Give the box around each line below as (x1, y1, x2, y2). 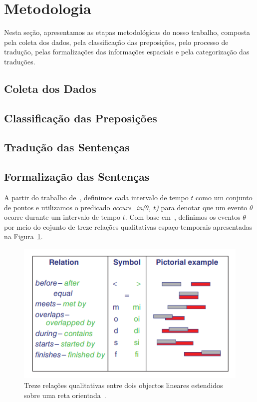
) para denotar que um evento (156, 202, 248, 212)
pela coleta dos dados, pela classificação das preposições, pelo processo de (4, 36, 229, 47)
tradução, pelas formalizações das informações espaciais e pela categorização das (4, 46, 250, 57)
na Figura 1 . (4, 231, 43, 242)
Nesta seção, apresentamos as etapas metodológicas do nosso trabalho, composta (4, 27, 251, 37)
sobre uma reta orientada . (24, 390, 106, 400)
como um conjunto (196, 192, 253, 203)
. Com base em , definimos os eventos (125, 212, 241, 222)
